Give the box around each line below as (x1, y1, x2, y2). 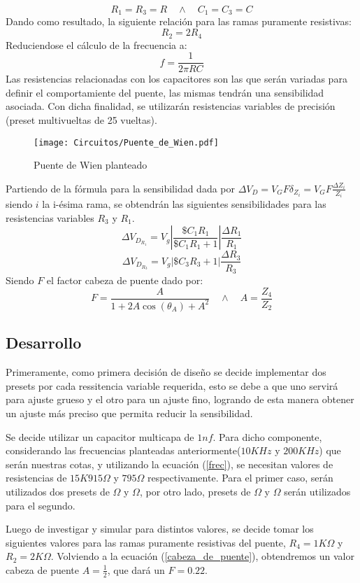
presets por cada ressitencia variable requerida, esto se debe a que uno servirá (6, 378, 338, 393)
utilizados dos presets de (6, 484, 110, 498)
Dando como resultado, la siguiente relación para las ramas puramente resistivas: (6, 14, 352, 29)
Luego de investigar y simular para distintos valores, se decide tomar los (6, 521, 314, 536)
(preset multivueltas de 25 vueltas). (6, 112, 157, 127)
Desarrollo (6, 332, 82, 353)
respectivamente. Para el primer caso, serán (147, 470, 333, 485)
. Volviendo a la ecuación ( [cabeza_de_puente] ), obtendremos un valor (50, 549, 354, 563)
